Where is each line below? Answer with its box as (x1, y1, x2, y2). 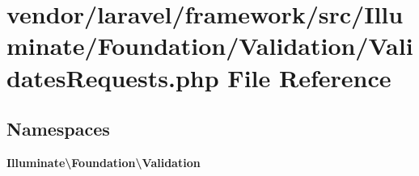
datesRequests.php (6, 61, 219, 94)
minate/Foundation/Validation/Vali (6, 29, 413, 62)
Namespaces (6, 116, 110, 141)
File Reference (227, 61, 391, 94)
